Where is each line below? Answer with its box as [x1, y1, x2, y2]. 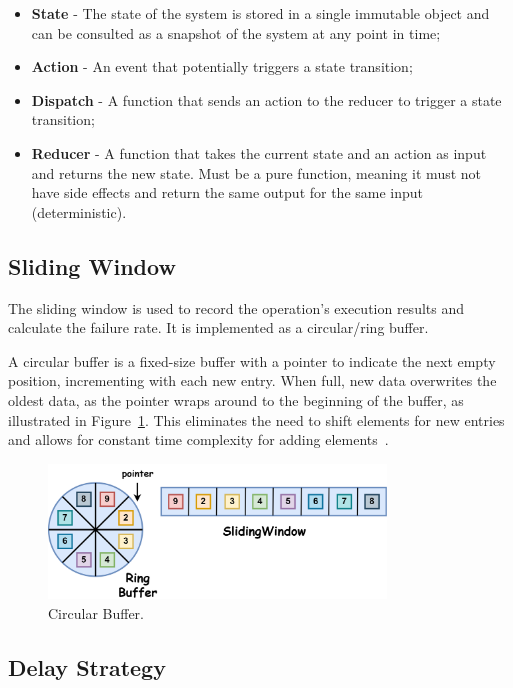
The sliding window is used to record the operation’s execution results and [8, 297, 465, 318]
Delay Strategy [8, 651, 166, 682]
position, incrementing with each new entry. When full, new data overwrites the [8, 370, 497, 391]
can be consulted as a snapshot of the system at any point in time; [31, 22, 441, 43]
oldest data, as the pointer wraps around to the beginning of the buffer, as [8, 389, 464, 410]
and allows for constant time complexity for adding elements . [8, 429, 389, 450]
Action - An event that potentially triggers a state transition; [31, 56, 413, 77]
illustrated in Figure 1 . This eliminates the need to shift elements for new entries [8, 409, 505, 430]
